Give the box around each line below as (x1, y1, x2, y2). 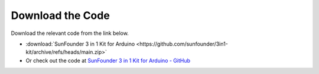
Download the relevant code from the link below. (11, 30, 129, 37)
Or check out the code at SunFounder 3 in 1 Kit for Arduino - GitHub (25, 57, 191, 64)
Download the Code (11, 9, 110, 22)
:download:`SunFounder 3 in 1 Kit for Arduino (25, 40, 135, 47)
